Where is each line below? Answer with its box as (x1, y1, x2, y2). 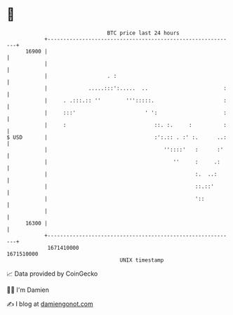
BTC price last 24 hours (107, 29, 180, 36)
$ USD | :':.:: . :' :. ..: (6, 133, 227, 141)
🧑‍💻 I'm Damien (6, 286, 50, 294)
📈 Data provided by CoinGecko (6, 269, 98, 278)
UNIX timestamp (119, 256, 164, 264)
